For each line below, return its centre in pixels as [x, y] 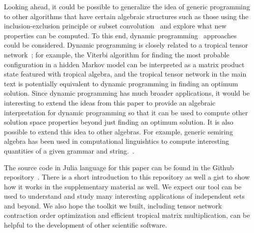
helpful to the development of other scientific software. [86, 225]
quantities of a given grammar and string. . [69, 150]
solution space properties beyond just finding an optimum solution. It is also [119, 122]
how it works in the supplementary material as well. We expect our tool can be [123, 186]
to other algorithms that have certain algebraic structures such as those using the [126, 16]
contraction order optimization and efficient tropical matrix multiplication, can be [127, 215]
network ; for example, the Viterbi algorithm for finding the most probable [117, 54]
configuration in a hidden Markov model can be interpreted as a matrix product [124, 64]
